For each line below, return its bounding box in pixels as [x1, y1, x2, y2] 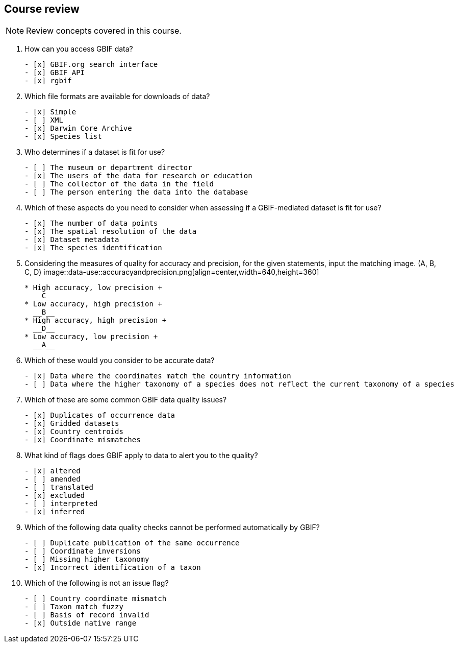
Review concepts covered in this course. [26, 26, 182, 36]
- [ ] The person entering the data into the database [24, 188, 248, 197]
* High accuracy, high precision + [24, 316, 167, 325]
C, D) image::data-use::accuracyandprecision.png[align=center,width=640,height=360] [24, 268, 319, 277]
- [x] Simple [24, 108, 77, 116]
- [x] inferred [24, 508, 85, 516]
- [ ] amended [24, 475, 81, 484]
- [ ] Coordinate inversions [24, 547, 141, 556]
